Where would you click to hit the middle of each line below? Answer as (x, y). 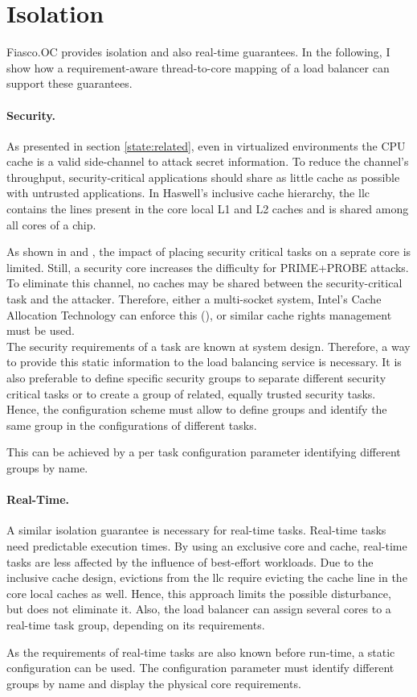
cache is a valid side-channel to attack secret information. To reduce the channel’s (208, 161)
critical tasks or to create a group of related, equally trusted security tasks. (191, 393)
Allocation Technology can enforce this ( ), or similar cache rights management (199, 314)
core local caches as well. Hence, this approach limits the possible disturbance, (199, 593)
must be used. (41, 330)
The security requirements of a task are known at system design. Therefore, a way (208, 346)
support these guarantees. (69, 83)
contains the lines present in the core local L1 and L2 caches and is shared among (208, 209)
